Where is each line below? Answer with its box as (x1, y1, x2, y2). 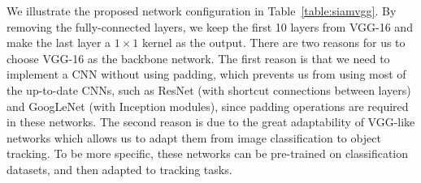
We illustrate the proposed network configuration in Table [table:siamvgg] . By (7, 2, 397, 19)
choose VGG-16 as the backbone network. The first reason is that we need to (7, 49, 390, 66)
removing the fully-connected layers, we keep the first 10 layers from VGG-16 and (7, 18, 413, 35)
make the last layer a (7, 34, 111, 51)
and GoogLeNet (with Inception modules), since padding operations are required (7, 97, 409, 114)
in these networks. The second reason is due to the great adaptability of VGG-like (7, 113, 415, 130)
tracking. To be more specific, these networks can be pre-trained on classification (7, 145, 409, 162)
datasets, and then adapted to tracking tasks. (7, 160, 232, 177)
